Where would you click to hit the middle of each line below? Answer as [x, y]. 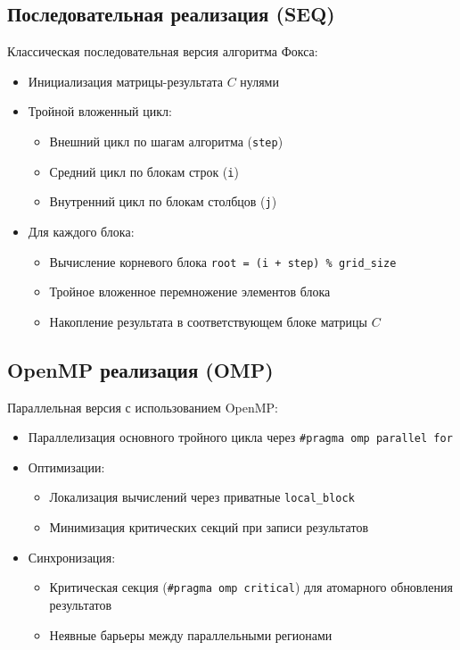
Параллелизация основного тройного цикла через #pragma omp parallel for [240, 437]
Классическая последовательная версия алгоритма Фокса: [163, 51]
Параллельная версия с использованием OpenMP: [143, 407]
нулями [259, 81]
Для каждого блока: [81, 231]
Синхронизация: [72, 557]
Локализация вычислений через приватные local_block [202, 497]
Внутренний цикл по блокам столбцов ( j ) [163, 201]
